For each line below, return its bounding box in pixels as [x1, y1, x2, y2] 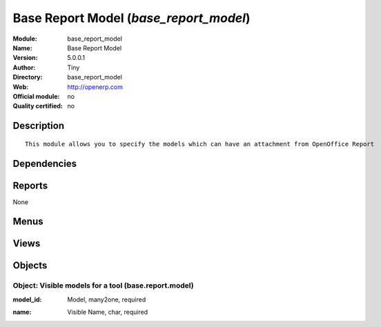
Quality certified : [12, 102, 63, 110]
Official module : [12, 92, 60, 100]
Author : [12, 63, 36, 72]
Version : [12, 54, 38, 62]
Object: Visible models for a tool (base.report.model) [12, 281, 194, 290]
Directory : [12, 73, 43, 81]
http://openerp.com [67, 83, 124, 91]
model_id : [12, 295, 42, 304]
